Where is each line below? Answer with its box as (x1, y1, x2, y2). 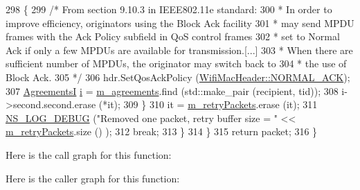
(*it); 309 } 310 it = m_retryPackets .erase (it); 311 (98, 97, 318, 112)
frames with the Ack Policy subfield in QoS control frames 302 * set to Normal (6, 29, 340, 44)
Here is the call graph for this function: (6, 147, 172, 162)
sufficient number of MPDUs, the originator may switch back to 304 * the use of (6, 56, 347, 71)
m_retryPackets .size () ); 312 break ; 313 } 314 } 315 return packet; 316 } (6, 124, 318, 139)
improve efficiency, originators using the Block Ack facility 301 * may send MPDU (6, 15, 354, 30)
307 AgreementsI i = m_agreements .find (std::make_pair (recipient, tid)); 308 (6, 83, 339, 98)
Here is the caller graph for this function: (6, 171, 180, 185)
